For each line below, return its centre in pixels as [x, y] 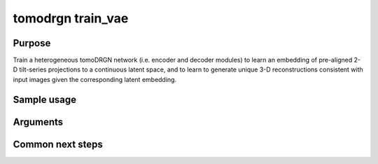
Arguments [38, 122]
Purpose [32, 43]
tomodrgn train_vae [71, 18]
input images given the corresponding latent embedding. [95, 79]
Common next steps [58, 144]
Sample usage [45, 99]
